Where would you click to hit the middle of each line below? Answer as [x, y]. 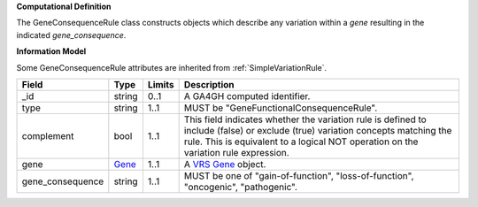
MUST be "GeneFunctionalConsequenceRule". [281, 108]
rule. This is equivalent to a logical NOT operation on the [301, 142]
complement [48, 135]
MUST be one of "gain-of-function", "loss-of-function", [299, 175]
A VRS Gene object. [225, 164]
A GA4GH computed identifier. [247, 96]
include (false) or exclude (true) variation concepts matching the [318, 130]
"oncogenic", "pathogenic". [241, 187]
